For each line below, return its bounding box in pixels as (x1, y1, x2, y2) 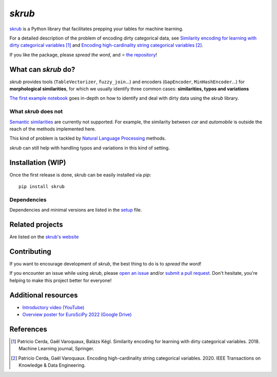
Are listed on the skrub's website (9, 234, 79, 240)
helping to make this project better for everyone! (9, 277, 112, 284)
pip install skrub (18, 184, 65, 190)
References (9, 325, 47, 333)
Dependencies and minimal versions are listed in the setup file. (9, 207, 142, 213)
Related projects (9, 220, 64, 229)
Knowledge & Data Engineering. (18, 362, 86, 368)
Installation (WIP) (9, 158, 66, 167)
